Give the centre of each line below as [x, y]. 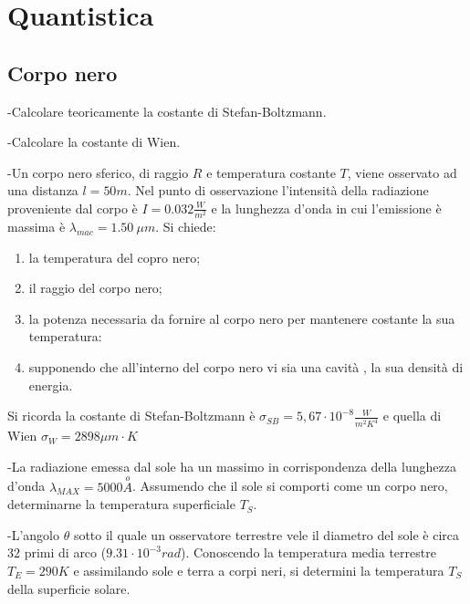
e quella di [412, 416]
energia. [51, 385]
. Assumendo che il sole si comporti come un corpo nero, [290, 486]
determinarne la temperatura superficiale [121, 504]
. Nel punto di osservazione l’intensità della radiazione [278, 190]
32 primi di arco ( [57, 552]
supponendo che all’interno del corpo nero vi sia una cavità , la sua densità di [246, 367]
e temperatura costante [271, 172]
